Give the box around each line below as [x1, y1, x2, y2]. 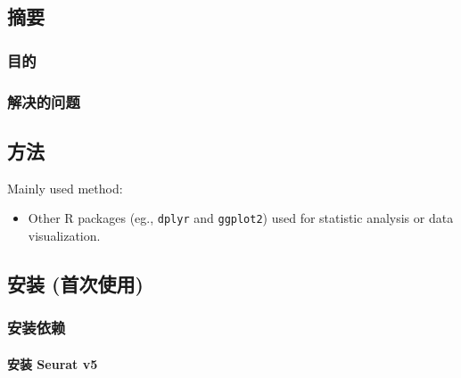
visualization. [28, 226, 101, 244]
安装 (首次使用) [7, 269, 144, 297]
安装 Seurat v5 [7, 354, 98, 373]
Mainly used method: [7, 178, 123, 197]
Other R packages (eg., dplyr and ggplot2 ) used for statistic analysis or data [28, 209, 454, 227]
